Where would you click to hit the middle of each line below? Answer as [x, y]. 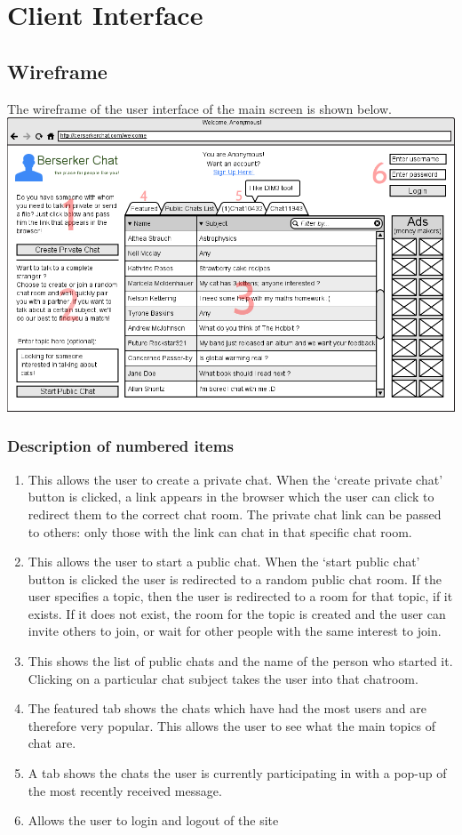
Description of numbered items [120, 446]
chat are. [52, 743]
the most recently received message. [125, 790]
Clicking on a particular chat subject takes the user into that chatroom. [223, 678]
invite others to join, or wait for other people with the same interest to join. [235, 631]
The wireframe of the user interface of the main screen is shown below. [199, 108]
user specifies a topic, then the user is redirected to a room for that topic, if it [240, 596]
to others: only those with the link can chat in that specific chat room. [220, 531]
